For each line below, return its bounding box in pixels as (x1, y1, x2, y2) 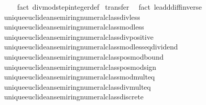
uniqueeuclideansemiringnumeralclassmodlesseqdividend (4, 41, 178, 52)
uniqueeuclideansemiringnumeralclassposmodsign (4, 61, 157, 72)
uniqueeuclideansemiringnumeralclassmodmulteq (4, 71, 155, 82)
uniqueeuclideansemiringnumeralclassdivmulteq (4, 81, 151, 92)
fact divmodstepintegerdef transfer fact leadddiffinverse (17, 2, 202, 12)
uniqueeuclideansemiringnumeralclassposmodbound (4, 51, 164, 62)
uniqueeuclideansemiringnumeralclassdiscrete (4, 91, 144, 102)
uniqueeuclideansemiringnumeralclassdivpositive (4, 31, 153, 42)
